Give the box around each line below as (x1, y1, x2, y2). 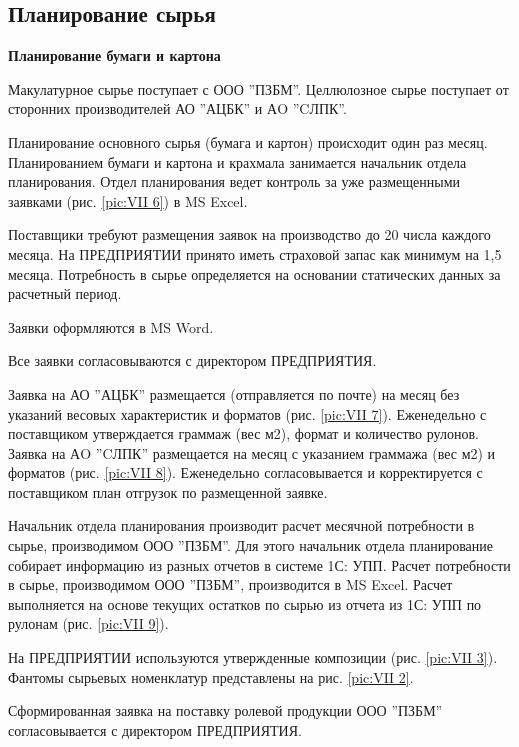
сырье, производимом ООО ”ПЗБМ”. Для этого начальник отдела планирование (8, 535, 493, 556)
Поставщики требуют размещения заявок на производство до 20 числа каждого (8, 224, 491, 245)
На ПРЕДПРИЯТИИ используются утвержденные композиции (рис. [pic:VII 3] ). (8, 647, 498, 668)
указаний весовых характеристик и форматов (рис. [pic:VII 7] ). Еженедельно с (8, 403, 487, 424)
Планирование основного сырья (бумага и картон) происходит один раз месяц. (8, 131, 488, 152)
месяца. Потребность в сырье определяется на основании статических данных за (8, 263, 501, 284)
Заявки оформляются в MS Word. (8, 316, 214, 337)
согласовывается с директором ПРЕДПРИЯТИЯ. (8, 719, 302, 740)
